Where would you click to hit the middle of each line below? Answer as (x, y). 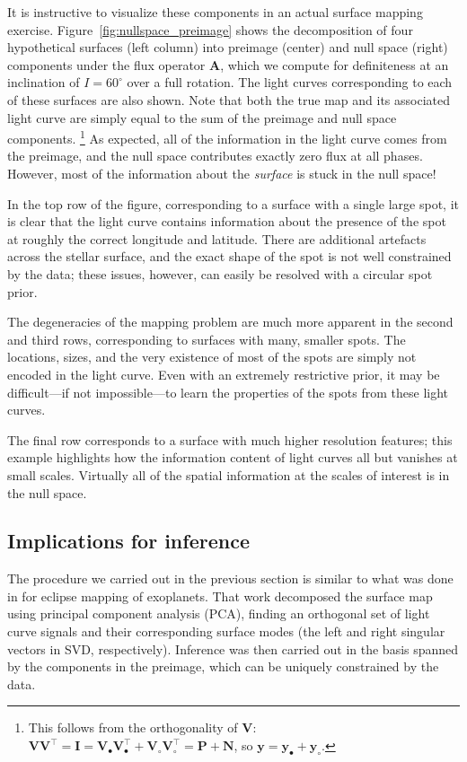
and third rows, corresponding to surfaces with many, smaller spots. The (207, 339)
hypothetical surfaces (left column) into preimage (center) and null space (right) (228, 47)
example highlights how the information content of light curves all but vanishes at (233, 457)
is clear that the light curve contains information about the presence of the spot (227, 221)
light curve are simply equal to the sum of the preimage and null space (202, 117)
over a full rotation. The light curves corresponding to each (290, 82)
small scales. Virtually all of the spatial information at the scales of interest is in (229, 474)
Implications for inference (128, 541)
